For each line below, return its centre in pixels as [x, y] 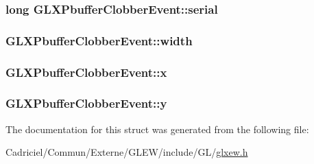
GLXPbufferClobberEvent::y [86, 103]
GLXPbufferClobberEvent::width [99, 40]
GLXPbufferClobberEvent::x [86, 72]
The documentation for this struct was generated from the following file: [157, 129]
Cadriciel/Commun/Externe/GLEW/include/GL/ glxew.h [127, 152]
